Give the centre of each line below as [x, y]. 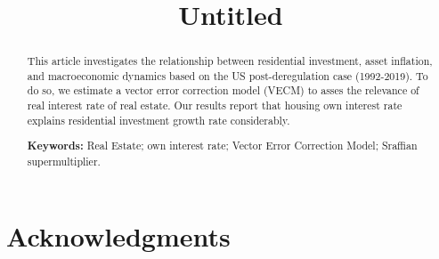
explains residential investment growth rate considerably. [159, 120]
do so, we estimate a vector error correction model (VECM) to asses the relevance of [223, 90]
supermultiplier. [64, 161]
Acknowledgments [118, 235]
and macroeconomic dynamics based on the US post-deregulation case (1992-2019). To [228, 75]
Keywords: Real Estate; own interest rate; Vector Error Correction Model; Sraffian [222, 146]
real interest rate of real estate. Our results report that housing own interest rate [215, 105]
